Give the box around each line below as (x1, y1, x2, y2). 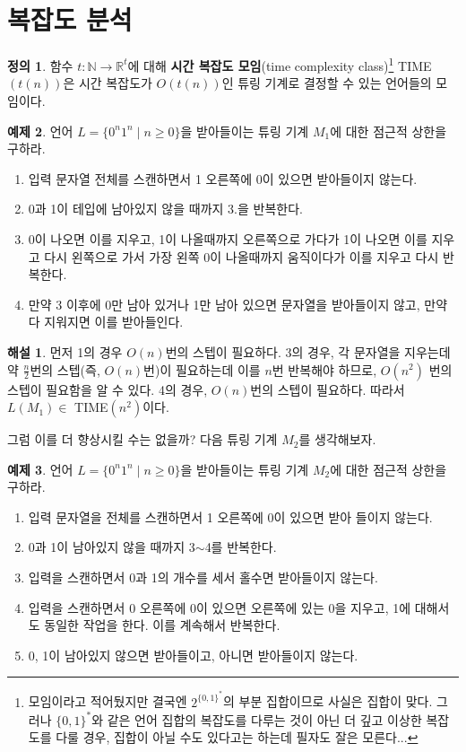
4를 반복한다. (204, 538, 277, 556)
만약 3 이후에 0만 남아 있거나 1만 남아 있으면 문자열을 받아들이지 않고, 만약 (28, 294, 448, 313)
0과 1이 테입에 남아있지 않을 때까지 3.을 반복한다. (28, 199, 303, 218)
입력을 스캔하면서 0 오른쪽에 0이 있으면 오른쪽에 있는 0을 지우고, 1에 (28, 598, 411, 616)
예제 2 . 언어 (7, 121, 73, 140)
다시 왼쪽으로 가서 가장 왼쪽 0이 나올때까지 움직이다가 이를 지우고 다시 (44, 247, 439, 266)
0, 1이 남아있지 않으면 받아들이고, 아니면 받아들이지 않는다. (28, 645, 358, 664)
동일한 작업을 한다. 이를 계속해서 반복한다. (44, 616, 280, 634)
